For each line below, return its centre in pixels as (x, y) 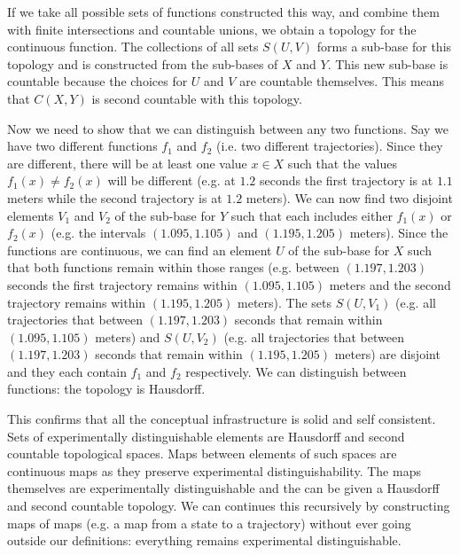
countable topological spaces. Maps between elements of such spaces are (202, 453)
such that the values (342, 163)
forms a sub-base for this (384, 47)
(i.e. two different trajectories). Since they (330, 146)
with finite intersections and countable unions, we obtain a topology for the (212, 29)
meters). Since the (399, 233)
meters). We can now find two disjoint (349, 197)
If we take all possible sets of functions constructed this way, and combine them (223, 12)
